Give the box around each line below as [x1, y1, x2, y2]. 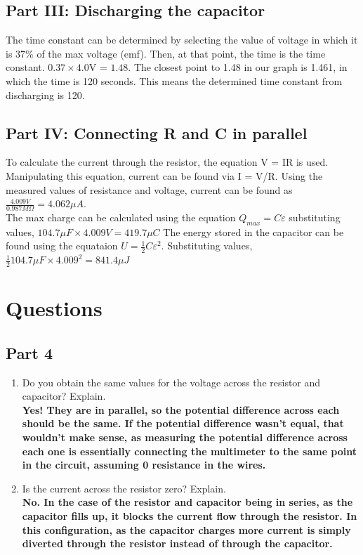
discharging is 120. [6, 87, 85, 102]
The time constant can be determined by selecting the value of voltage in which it [6, 32, 358, 47]
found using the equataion [6, 238, 118, 253]
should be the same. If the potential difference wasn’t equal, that [22, 416, 344, 431]
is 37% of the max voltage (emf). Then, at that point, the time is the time [6, 46, 326, 60]
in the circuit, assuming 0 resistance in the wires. [22, 457, 266, 472]
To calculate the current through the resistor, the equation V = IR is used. [6, 155, 329, 169]
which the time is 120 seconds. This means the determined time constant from [6, 73, 343, 88]
